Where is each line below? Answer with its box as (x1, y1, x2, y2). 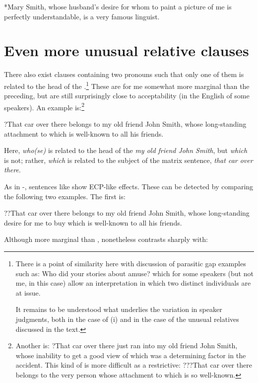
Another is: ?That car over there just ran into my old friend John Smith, (15, 340, 238, 351)
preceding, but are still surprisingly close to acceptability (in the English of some (4, 90, 250, 101)
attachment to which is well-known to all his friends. (4, 128, 164, 139)
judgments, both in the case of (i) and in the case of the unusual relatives (15, 313, 239, 324)
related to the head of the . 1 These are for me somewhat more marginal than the (4, 79, 250, 91)
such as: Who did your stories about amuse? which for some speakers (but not (15, 268, 254, 278)
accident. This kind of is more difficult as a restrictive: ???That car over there (15, 360, 252, 370)
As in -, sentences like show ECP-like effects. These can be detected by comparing (4, 181, 254, 191)
